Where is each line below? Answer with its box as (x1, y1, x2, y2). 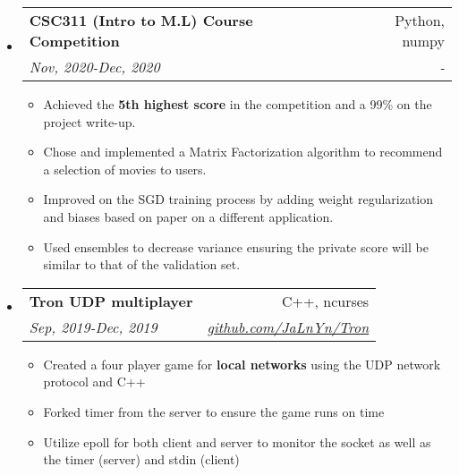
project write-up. (43, 112, 136, 131)
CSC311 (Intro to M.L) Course (29, 10, 253, 30)
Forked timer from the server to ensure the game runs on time (43, 402, 385, 420)
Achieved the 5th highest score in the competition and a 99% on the (43, 95, 432, 113)
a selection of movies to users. (43, 159, 207, 178)
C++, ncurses (282, 290, 370, 311)
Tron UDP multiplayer (29, 290, 193, 311)
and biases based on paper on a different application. (43, 207, 334, 225)
